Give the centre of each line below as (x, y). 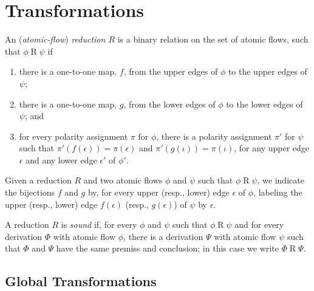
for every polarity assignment (73, 136)
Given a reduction (38, 180)
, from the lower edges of (169, 104)
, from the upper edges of (171, 71)
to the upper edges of (268, 71)
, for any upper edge (272, 148)
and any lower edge (61, 159)
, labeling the (278, 192)
